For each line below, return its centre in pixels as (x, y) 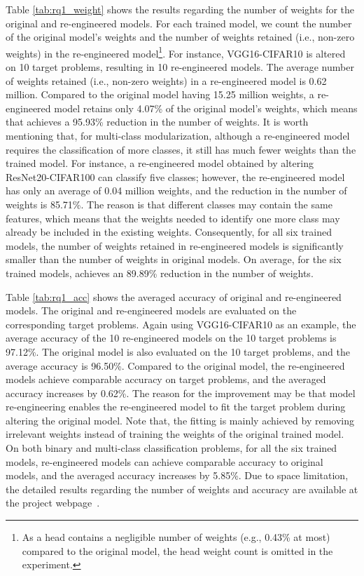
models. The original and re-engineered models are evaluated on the (151, 310)
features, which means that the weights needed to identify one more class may (173, 218)
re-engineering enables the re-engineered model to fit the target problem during (176, 407)
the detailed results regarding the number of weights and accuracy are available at (182, 489)
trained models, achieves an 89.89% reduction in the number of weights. (160, 273)
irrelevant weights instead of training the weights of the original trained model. (175, 434)
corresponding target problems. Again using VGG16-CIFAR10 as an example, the (181, 324)
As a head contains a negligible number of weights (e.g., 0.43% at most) (176, 537)
